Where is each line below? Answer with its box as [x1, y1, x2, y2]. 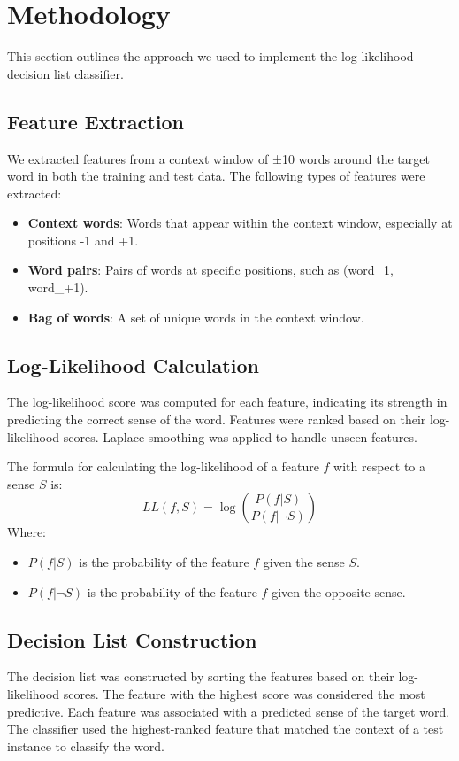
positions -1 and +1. [27, 230, 139, 249]
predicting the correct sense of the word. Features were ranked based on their [7, 410, 426, 429]
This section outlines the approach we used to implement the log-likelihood [7, 47, 414, 66]
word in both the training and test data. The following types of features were [7, 167, 425, 185]
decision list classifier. [7, 64, 124, 82]
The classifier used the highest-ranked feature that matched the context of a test [7, 719, 444, 738]
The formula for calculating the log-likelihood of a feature [7, 457, 319, 476]
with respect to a [333, 457, 426, 476]
